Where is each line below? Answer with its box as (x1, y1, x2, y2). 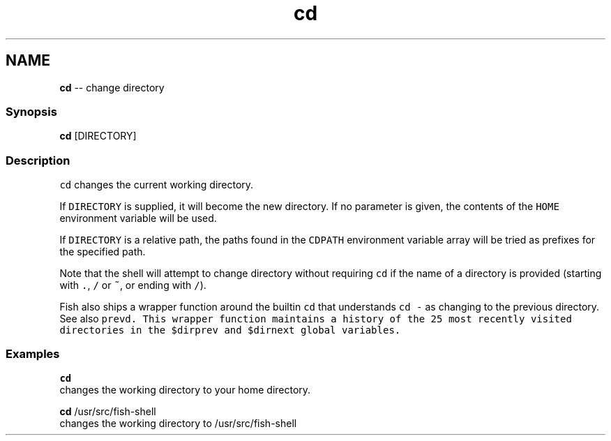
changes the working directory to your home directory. (59, 383, 311, 396)
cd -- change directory (59, 81, 165, 94)
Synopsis (6, 104, 57, 119)
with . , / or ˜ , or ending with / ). (59, 279, 206, 292)
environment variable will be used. (59, 212, 217, 225)
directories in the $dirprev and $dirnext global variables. (59, 324, 401, 336)
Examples (6, 347, 60, 361)
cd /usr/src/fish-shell (59, 405, 156, 417)
